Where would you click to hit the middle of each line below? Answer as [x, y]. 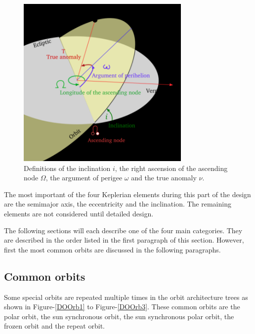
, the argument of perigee [84, 178]
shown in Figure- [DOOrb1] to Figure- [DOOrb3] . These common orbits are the [122, 307]
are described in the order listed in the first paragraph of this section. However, [124, 240]
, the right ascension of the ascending [171, 168]
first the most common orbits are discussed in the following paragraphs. [112, 249]
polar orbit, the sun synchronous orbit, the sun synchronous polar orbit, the [119, 316]
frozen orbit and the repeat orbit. [54, 326]
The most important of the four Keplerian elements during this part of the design [127, 194]
